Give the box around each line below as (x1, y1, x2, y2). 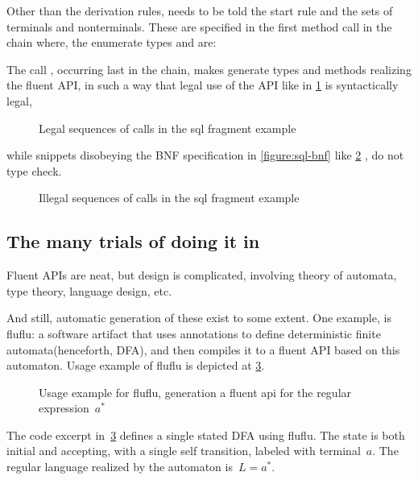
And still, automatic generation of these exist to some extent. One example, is (6, 309, 391, 326)
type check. (6, 162, 62, 179)
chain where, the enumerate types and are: (6, 34, 217, 51)
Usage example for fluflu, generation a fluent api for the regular (39, 383, 352, 400)
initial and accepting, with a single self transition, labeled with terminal (6, 442, 361, 459)
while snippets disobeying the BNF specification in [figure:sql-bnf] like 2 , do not (6, 147, 404, 163)
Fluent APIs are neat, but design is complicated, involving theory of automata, (6, 267, 397, 283)
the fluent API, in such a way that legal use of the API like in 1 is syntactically (6, 77, 399, 93)
